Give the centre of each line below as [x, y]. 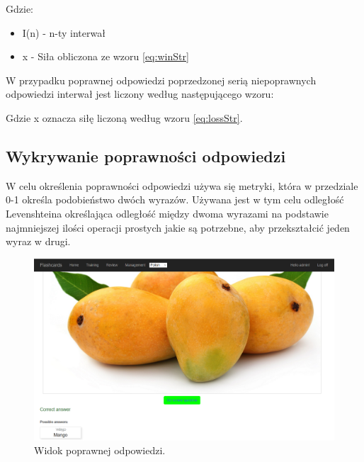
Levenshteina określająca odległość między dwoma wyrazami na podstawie [167, 213]
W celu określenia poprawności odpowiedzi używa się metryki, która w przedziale [182, 185]
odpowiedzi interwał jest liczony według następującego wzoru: [140, 94]
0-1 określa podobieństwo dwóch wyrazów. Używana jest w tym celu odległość [175, 199]
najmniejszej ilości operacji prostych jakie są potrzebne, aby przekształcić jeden [178, 227]
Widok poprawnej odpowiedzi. [100, 450]
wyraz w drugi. [38, 241]
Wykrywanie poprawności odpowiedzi [146, 156]
